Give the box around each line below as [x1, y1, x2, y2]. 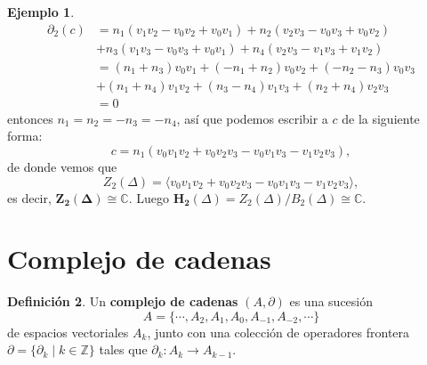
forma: [7, 126, 43, 145]
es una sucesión [289, 292, 374, 311]
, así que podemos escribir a [176, 109, 328, 127]
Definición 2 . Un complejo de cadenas [7, 292, 238, 311]
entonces [7, 109, 53, 127]
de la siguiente [342, 109, 420, 127]
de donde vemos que [7, 157, 117, 175]
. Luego [128, 188, 170, 207]
